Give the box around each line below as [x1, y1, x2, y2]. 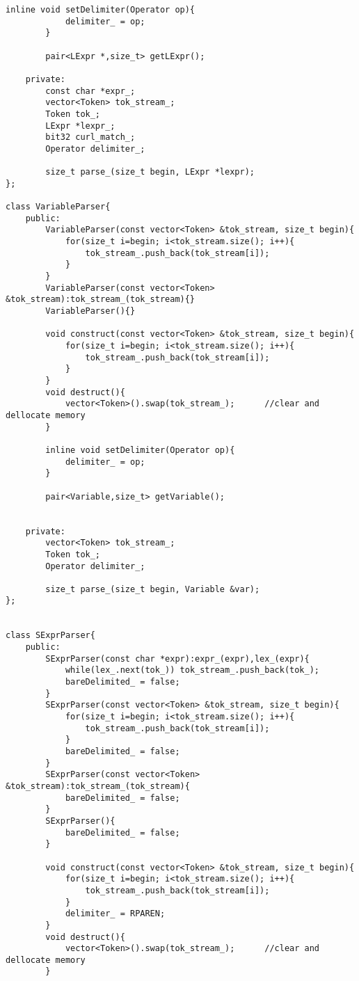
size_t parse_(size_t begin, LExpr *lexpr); [45, 167, 255, 177]
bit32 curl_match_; [45, 132, 136, 143]
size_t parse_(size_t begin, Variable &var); [45, 584, 260, 594]
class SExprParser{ [6, 630, 95, 641]
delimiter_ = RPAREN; [65, 909, 166, 919]
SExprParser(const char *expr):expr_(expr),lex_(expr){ [45, 653, 310, 664]
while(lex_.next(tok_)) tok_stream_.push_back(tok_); [65, 665, 320, 676]
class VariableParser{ [6, 202, 111, 212]
